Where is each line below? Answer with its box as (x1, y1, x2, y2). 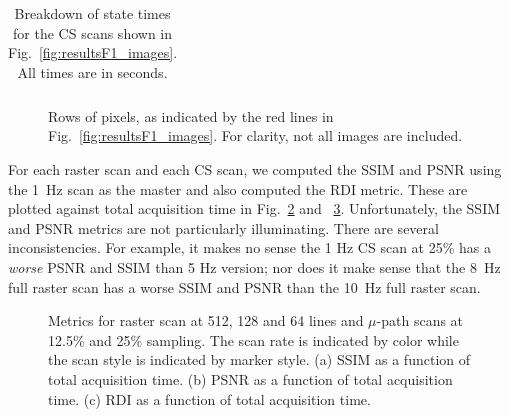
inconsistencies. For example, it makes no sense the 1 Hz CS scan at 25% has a (8, 237, 491, 258)
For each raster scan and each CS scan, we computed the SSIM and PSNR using (8, 159, 502, 180)
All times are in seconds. (17, 61, 168, 82)
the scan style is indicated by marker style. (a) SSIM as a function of (48, 349, 471, 370)
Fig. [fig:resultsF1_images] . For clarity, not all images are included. (48, 125, 463, 146)
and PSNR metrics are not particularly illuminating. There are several (8, 217, 439, 238)
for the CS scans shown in (13, 22, 173, 43)
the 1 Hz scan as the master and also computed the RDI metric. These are (8, 178, 468, 199)
